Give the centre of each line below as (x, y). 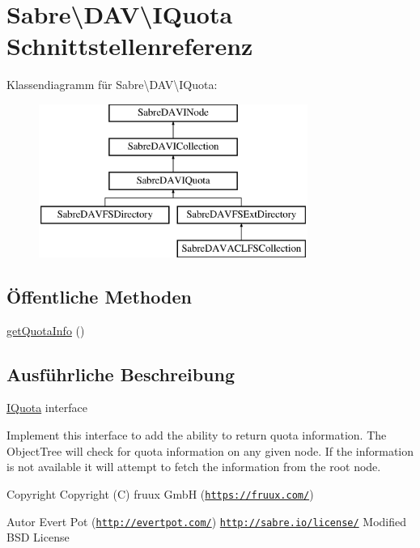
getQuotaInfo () (46, 330)
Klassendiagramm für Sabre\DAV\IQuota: (112, 85)
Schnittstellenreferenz (130, 46)
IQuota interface (47, 408)
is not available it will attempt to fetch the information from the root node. (194, 467)
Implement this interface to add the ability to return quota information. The (197, 435)
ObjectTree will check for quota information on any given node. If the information (210, 450)
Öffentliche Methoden (99, 296)
